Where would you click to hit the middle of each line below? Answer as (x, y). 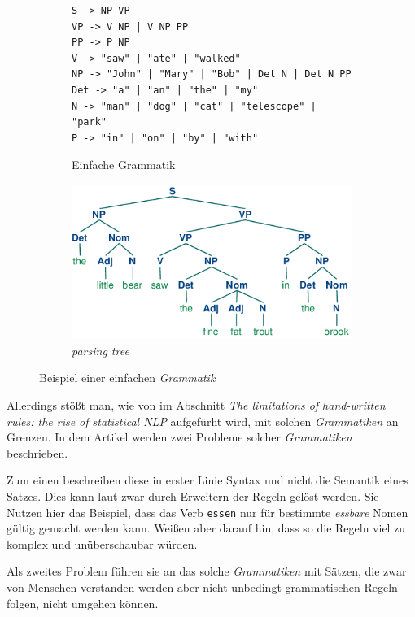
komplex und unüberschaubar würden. (102, 543)
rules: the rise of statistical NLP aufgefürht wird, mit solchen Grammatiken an (203, 421)
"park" (89, 122)
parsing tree (100, 350)
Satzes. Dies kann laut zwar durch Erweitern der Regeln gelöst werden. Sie (193, 496)
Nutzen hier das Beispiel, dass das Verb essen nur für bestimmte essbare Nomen (207, 512)
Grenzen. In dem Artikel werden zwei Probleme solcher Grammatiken (179, 437)
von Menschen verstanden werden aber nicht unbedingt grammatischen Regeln (202, 587)
